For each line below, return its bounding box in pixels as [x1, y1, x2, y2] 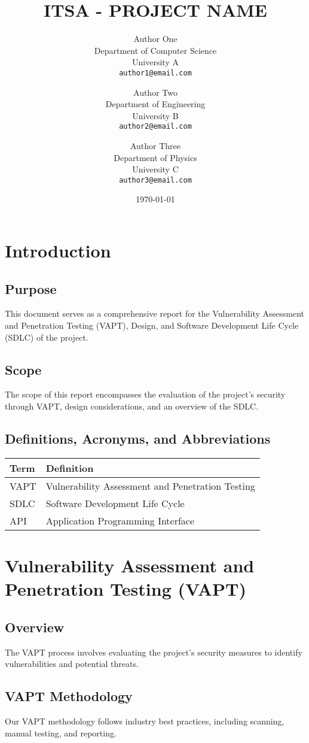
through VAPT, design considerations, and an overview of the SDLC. [5, 400, 259, 412]
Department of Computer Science [94, 44, 217, 56]
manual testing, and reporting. [5, 726, 117, 739]
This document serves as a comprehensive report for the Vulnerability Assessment [5, 307, 304, 320]
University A [132, 56, 179, 68]
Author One [133, 32, 178, 45]
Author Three [130, 139, 181, 151]
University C [132, 163, 179, 175]
